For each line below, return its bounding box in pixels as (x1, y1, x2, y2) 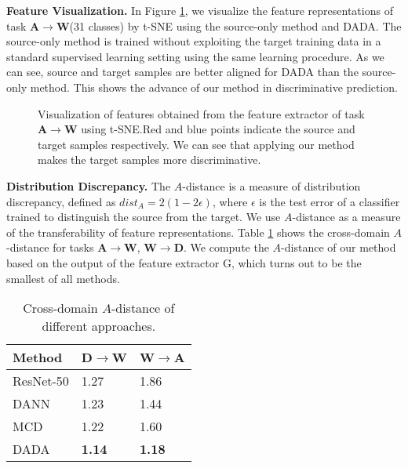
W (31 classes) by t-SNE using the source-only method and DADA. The (56, 17, 402, 34)
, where (212, 193, 248, 209)
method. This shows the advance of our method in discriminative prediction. (30, 78, 398, 95)
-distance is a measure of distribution (182, 177, 361, 194)
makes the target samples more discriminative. (38, 151, 261, 168)
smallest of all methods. (6, 270, 120, 286)
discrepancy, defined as (6, 193, 116, 209)
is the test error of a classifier (259, 193, 400, 209)
